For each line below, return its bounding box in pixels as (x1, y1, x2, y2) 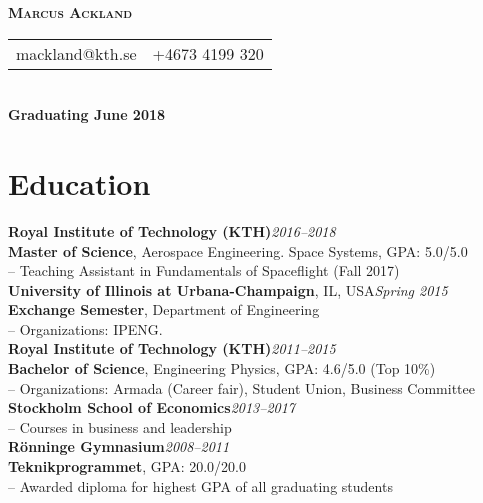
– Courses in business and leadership (8, 416, 232, 437)
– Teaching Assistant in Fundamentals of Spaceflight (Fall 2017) (8, 260, 400, 281)
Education (8, 162, 151, 203)
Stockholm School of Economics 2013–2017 (8, 397, 296, 418)
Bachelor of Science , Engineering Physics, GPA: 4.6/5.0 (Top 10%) (8, 358, 436, 379)
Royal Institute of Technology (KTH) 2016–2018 (8, 220, 336, 241)
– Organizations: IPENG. (8, 318, 163, 339)
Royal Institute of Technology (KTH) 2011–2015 (8, 338, 336, 359)
